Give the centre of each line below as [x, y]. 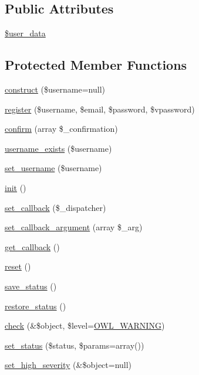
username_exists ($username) [58, 148]
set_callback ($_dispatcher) [55, 207]
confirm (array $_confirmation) [61, 129]
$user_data [25, 33]
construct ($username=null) [55, 89]
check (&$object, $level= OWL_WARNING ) [85, 325]
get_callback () [32, 246]
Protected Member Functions [96, 65]
